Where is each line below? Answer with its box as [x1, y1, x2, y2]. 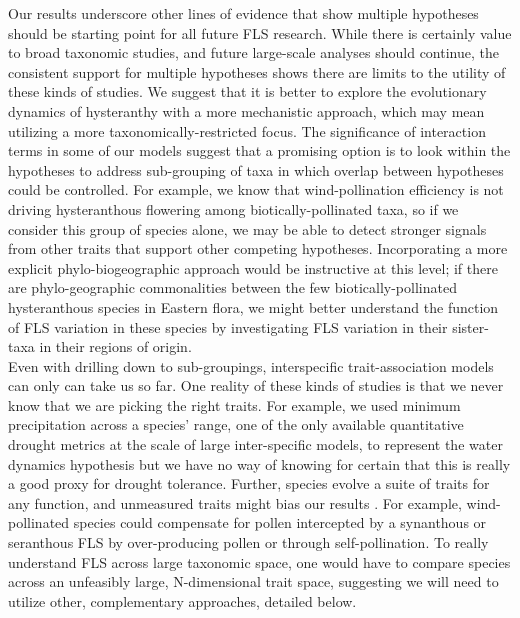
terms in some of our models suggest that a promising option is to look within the [8, 140, 511, 161]
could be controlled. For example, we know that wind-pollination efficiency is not [8, 179, 504, 200]
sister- [452, 316, 489, 337]
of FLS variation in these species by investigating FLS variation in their [8, 316, 448, 337]
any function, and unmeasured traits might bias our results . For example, [8, 492, 462, 513]
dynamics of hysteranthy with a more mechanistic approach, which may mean [8, 100, 485, 121]
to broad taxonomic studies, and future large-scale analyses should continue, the [8, 42, 499, 63]
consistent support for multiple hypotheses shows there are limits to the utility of [8, 61, 506, 82]
